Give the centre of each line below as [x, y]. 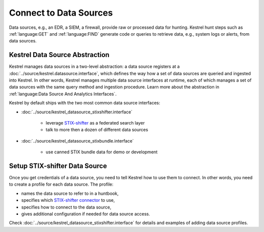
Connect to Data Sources [61, 13]
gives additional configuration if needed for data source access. [86, 214]
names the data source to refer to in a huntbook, [70, 193]
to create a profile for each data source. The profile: [61, 184]
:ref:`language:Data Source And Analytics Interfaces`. [63, 94]
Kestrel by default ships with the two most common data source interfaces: [85, 103]
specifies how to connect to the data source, [66, 207]
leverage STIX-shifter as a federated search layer [95, 123]
